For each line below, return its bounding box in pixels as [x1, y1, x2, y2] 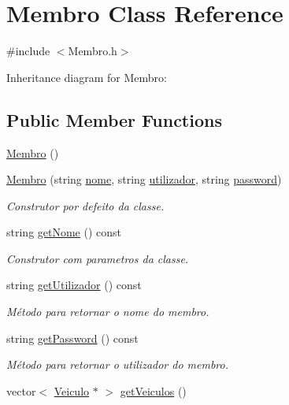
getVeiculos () [120, 382, 187, 399]
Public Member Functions [6, 107, 222, 132]
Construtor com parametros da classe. [6, 250, 189, 266]
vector [6, 382, 36, 399]
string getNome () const [6, 224, 122, 240]
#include [6, 43, 50, 59]
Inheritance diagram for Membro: [6, 69, 167, 85]
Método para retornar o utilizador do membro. [6, 356, 229, 373]
